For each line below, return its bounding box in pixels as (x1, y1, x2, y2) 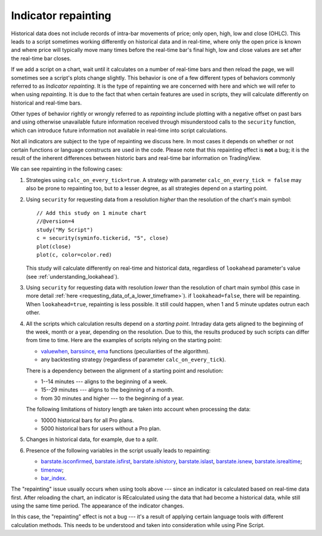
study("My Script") (36, 226, 94, 233)
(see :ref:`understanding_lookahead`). (26, 273, 119, 280)
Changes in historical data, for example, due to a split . (26, 436, 159, 443)
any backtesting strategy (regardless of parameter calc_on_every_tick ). (41, 356, 226, 364)
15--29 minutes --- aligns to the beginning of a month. (41, 386, 174, 393)
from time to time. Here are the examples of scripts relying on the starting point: (26, 337, 222, 344)
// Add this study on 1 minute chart (36, 210, 147, 216)
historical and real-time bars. (11, 99, 82, 106)
